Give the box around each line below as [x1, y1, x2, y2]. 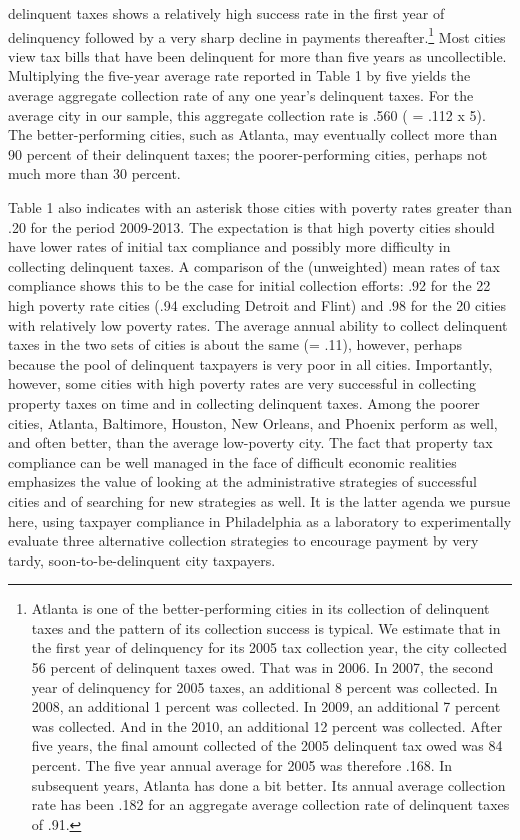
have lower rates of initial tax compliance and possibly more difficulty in [8, 236, 451, 257]
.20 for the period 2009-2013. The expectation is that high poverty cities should [8, 216, 495, 237]
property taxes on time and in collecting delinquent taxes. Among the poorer [8, 392, 480, 413]
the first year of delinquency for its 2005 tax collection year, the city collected [31, 637, 507, 658]
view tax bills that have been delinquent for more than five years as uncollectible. [8, 45, 507, 66]
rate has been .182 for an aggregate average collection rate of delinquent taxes [31, 794, 510, 815]
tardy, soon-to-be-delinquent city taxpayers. [8, 549, 276, 570]
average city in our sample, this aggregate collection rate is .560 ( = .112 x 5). [8, 104, 486, 125]
